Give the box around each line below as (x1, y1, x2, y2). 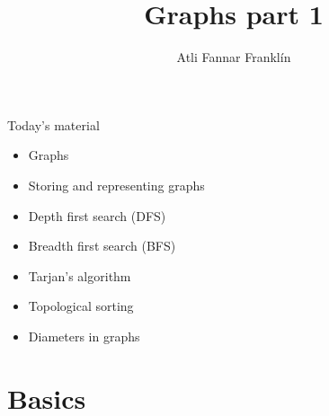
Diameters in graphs (28, 326, 140, 345)
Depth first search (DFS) (28, 206, 166, 225)
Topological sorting (28, 297, 134, 315)
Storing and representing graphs (28, 175, 205, 194)
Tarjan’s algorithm (28, 266, 131, 285)
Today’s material (7, 115, 100, 134)
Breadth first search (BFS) (28, 236, 176, 255)
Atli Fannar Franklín (176, 48, 291, 66)
